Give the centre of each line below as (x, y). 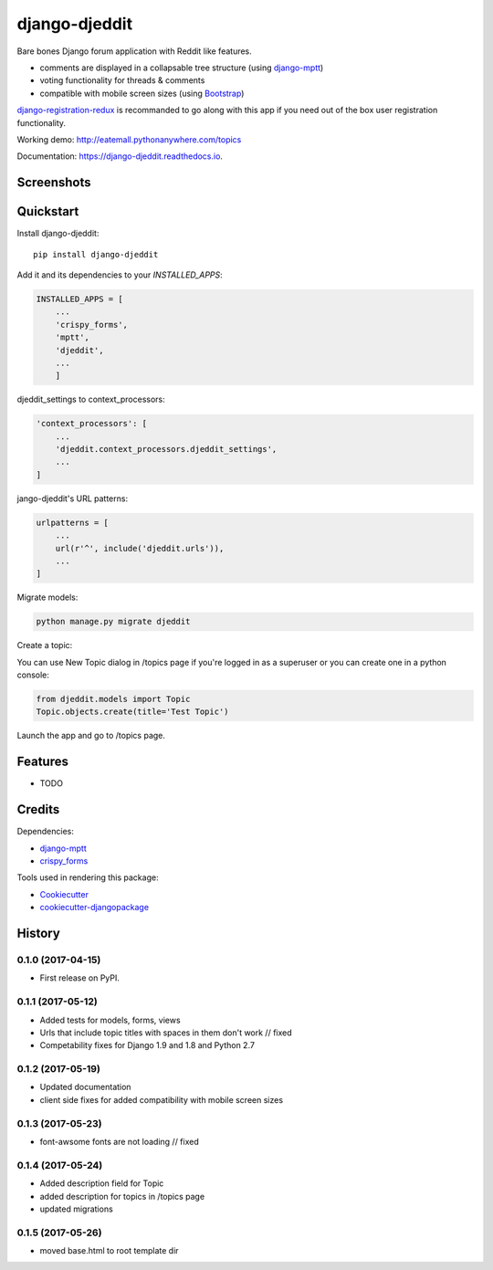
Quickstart (48, 211)
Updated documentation (85, 1087)
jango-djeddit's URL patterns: (72, 499)
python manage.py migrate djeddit (113, 622)
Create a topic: (45, 645)
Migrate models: (47, 597)
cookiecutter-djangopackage (94, 908)
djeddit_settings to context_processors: (91, 399)
